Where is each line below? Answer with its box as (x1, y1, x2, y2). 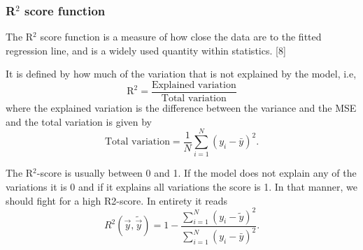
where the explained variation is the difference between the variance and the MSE (6, 101, 357, 115)
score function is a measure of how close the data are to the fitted (40, 29, 322, 44)
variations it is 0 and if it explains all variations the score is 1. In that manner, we (6, 179, 358, 193)
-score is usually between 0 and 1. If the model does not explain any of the (36, 166, 357, 180)
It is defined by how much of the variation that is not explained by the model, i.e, (6, 66, 357, 81)
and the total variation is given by (6, 114, 152, 128)
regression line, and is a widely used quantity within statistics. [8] (6, 43, 286, 57)
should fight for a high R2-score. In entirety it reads (6, 193, 228, 207)
